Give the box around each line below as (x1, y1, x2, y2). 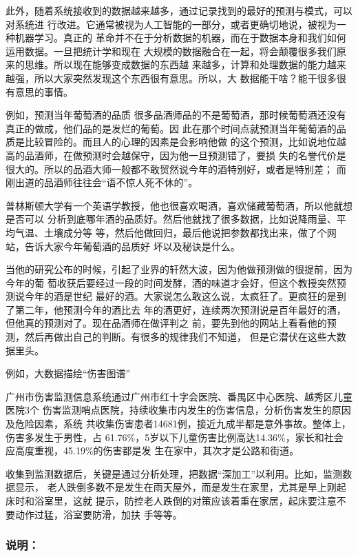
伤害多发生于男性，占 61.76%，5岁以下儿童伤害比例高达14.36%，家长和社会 (6, 429, 344, 444)
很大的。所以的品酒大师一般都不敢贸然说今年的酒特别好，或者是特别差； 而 (6, 161, 346, 176)
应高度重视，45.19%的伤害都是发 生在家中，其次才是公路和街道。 (6, 443, 299, 458)
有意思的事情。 (6, 84, 73, 99)
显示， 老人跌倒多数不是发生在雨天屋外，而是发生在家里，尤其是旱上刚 (14, 480, 337, 494)
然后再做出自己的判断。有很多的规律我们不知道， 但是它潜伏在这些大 (24, 330, 337, 344)
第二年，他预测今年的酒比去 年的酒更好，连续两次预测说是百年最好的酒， (14, 302, 346, 316)
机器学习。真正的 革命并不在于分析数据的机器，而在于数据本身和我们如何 (14, 30, 346, 45)
